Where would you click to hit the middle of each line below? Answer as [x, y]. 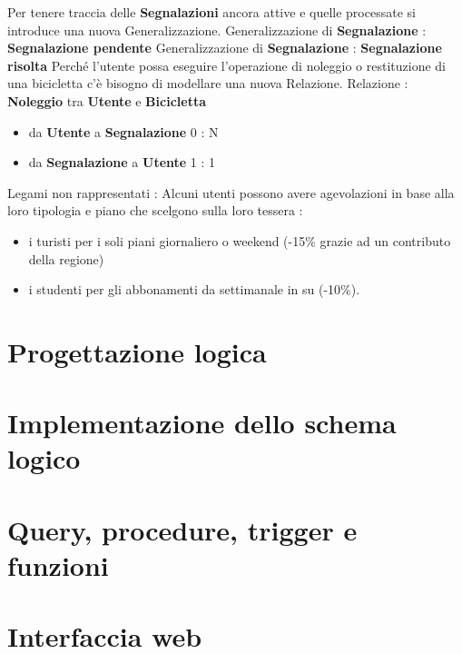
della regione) [66, 258]
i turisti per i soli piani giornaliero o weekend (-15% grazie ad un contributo [240, 240]
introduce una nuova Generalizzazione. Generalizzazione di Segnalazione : [217, 30]
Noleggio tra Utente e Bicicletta [107, 100]
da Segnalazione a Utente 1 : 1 [122, 162]
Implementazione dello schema [202, 423]
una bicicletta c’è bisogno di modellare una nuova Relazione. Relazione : [208, 83]
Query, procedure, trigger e [182, 529]
